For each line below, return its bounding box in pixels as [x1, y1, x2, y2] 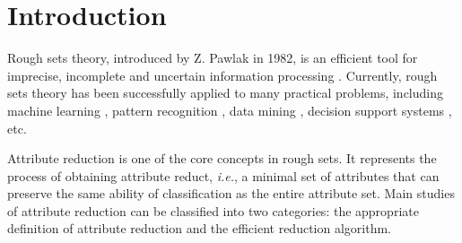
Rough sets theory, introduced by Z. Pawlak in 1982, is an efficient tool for [7, 48, 418, 67]
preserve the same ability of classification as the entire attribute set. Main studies [7, 184, 455, 203]
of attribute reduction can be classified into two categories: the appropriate [7, 201, 419, 220]
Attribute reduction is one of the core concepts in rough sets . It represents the [7, 149, 437, 168]
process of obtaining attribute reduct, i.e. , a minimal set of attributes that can [7, 166, 440, 185]
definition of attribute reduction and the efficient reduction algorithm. [7, 219, 391, 238]
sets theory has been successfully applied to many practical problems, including [7, 83, 443, 102]
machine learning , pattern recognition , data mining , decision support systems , [7, 100, 452, 119]
